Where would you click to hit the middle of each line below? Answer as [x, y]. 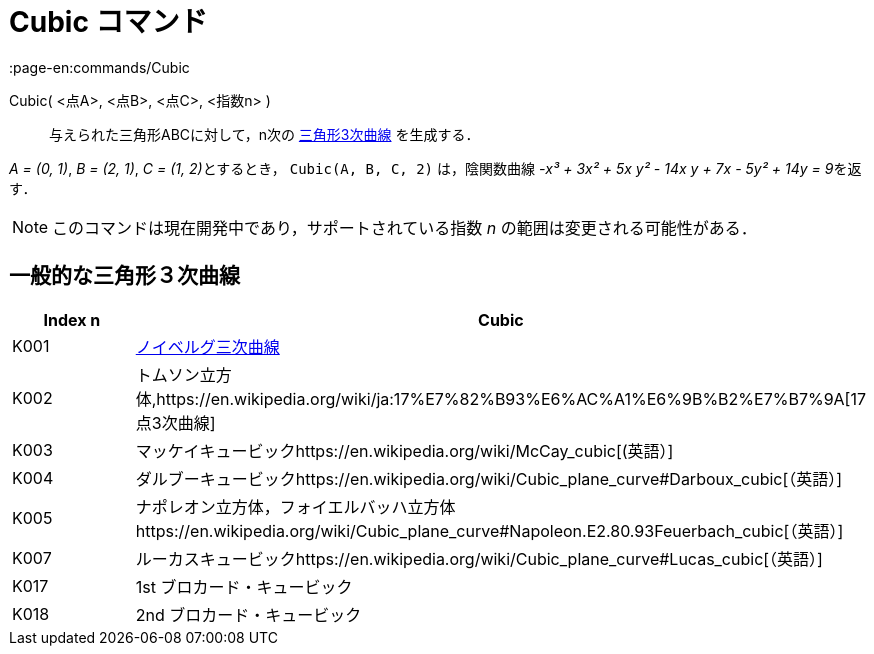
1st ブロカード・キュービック [244, 586]
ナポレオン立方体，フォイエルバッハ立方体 [295, 506]
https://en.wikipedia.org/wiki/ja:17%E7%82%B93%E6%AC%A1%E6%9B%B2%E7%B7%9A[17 [511, 398]
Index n [72, 319]
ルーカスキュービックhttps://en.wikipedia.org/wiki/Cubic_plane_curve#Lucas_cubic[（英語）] [479, 558]
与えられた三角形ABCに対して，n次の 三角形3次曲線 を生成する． [264, 134]
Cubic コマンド [108, 22]
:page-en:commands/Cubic [99, 67]
